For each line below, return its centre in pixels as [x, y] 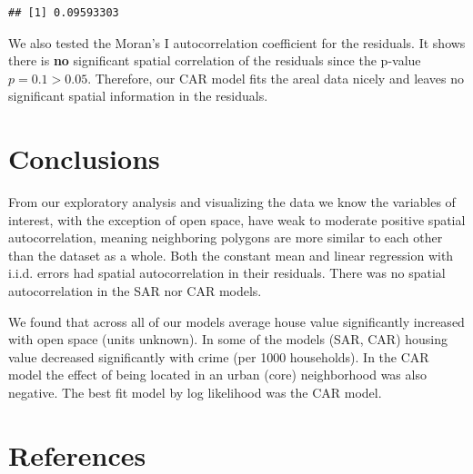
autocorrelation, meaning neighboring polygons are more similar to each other [226, 237]
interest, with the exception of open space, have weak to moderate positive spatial [237, 219]
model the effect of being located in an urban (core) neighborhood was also [217, 375]
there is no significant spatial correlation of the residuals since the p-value [215, 60]
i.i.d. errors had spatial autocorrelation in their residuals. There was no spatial [227, 273]
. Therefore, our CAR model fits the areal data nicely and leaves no [276, 78]
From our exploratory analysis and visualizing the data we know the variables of [232, 202]
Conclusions [84, 158]
